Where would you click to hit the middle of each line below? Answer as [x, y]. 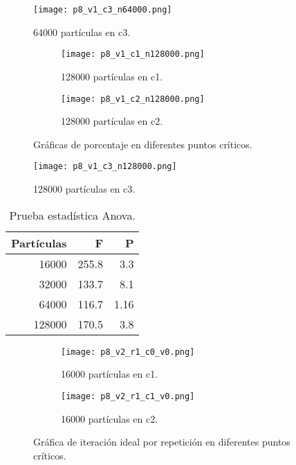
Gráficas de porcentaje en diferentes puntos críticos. [143, 144]
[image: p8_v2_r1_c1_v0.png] [128, 396]
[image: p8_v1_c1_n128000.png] [133, 54]
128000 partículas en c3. [84, 188]
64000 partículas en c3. [82, 32]
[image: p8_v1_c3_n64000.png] [103, 10]
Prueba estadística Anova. [72, 215]
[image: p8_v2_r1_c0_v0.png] [128, 352]
